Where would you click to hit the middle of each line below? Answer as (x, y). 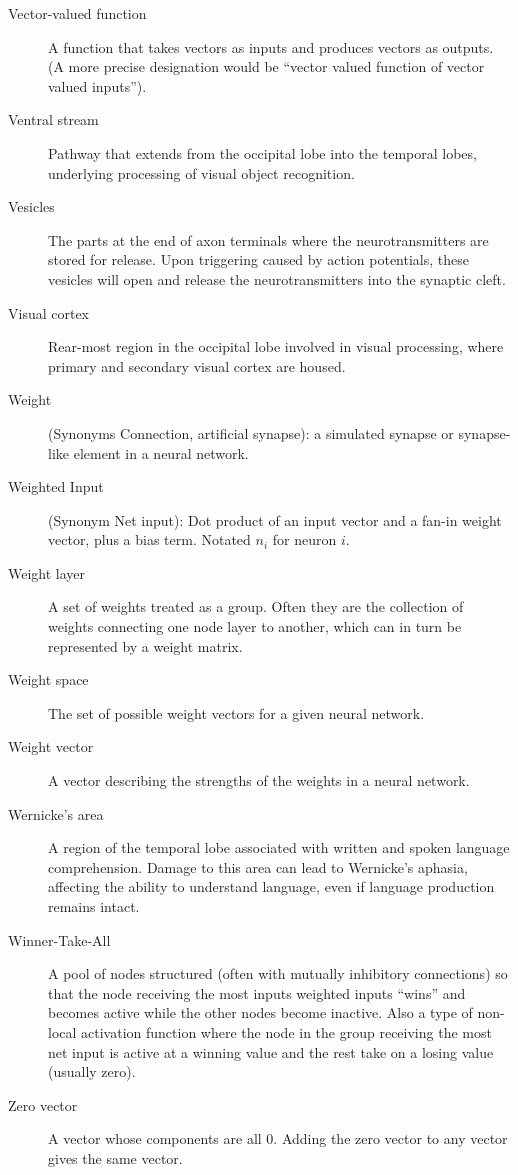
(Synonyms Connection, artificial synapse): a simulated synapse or (251, 432)
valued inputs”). (97, 85)
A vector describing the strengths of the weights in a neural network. (259, 780)
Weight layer (47, 572)
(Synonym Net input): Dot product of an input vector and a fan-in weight (275, 519)
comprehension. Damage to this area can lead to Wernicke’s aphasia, (258, 866)
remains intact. (94, 906)
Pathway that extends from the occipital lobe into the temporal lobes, (262, 152)
